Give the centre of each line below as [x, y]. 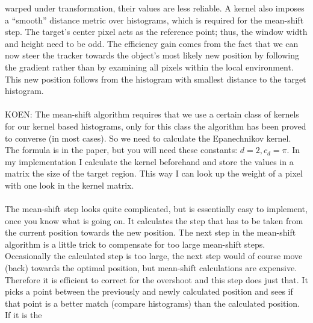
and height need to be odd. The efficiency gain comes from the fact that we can [152, 43]
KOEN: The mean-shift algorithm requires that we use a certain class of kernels [152, 114]
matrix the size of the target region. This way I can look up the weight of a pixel [154, 173]
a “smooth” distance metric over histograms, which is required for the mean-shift [154, 20]
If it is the [23, 315]
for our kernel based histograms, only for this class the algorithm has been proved [156, 126]
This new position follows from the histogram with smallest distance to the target [156, 79]
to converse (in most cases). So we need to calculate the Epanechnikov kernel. [148, 138]
